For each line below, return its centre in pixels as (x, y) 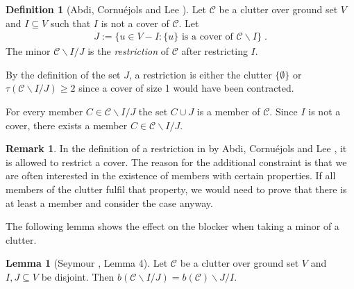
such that (70, 23)
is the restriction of (128, 51)
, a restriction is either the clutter (201, 74)
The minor (28, 51)
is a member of (228, 111)
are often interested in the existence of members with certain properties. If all (171, 175)
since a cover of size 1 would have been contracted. (186, 88)
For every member (44, 111)
